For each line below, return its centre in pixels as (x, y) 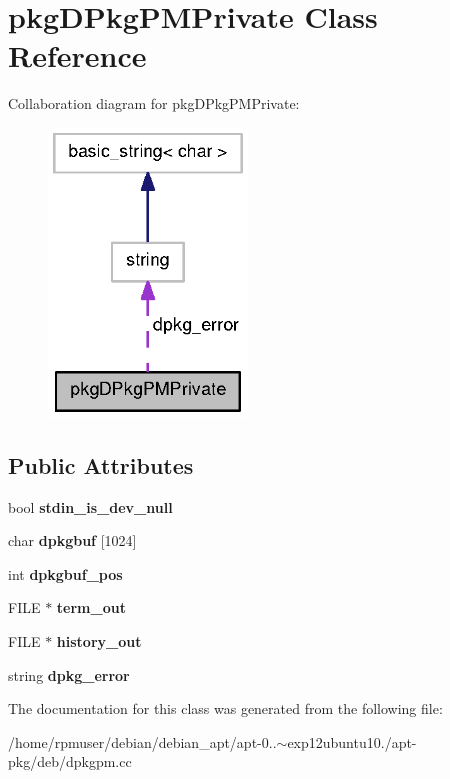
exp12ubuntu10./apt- (352, 741)
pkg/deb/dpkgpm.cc (70, 761)
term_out (91, 607)
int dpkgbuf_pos (65, 573)
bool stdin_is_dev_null (90, 506)
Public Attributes (101, 464)
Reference (77, 55)
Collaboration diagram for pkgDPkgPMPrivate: (154, 103)
